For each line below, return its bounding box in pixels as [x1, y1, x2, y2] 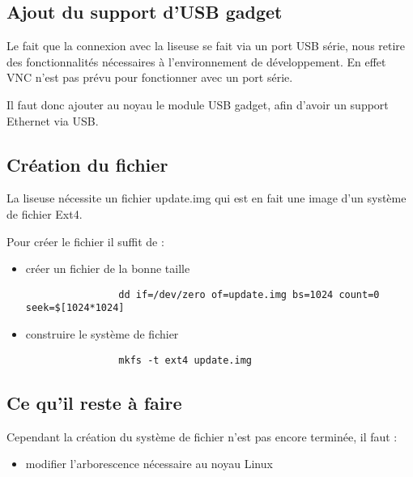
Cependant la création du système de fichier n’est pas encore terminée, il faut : [6, 428, 398, 445]
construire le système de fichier [25, 326, 179, 343]
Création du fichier [6, 151, 168, 177]
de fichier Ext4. [6, 205, 83, 222]
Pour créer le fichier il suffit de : [6, 232, 164, 249]
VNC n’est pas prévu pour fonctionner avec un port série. [6, 69, 293, 86]
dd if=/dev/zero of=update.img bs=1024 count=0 [118, 288, 380, 300]
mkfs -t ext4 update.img [118, 354, 252, 366]
